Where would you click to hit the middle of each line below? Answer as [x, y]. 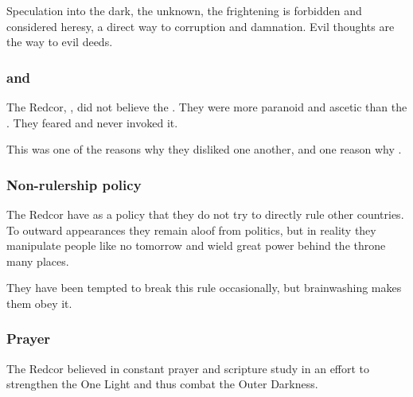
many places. [38, 261]
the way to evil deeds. [60, 42]
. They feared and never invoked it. [92, 122]
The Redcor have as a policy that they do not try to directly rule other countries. [205, 214]
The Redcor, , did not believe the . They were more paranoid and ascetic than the [207, 107]
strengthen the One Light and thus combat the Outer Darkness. [162, 384]
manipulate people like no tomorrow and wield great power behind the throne [196, 245]
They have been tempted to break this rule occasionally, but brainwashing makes [204, 288]
